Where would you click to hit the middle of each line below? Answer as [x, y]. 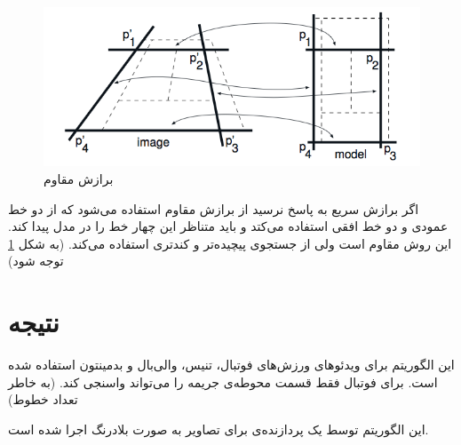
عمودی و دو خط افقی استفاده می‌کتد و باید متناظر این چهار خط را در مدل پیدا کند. [228, 226]
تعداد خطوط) [43, 399]
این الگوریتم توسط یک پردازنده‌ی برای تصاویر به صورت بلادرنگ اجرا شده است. [219, 429]
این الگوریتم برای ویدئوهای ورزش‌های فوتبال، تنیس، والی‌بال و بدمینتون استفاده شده [231, 365]
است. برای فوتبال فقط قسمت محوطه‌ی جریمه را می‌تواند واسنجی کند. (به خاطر [223, 381]
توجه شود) [36, 261]
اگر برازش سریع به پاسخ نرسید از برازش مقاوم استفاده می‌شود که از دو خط [214, 208]
